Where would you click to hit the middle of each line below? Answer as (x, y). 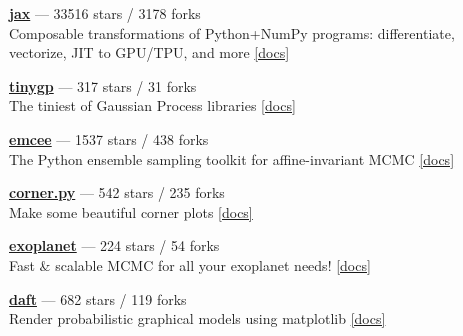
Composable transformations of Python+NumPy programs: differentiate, (232, 32)
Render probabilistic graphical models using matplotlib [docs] (197, 318)
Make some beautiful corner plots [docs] (131, 211)
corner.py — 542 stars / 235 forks (117, 192)
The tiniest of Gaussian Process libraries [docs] (152, 105)
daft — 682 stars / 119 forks (98, 298)
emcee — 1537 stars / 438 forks (109, 138)
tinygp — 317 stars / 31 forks (103, 85)
